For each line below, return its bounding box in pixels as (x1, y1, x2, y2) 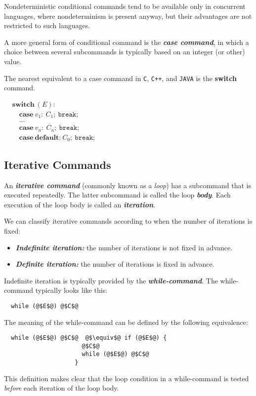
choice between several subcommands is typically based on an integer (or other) (4, 46, 245, 57)
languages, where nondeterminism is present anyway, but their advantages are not (4, 10, 252, 21)
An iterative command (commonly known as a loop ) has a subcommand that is (4, 180, 251, 190)
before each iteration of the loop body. (4, 383, 119, 393)
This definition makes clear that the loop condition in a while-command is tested (4, 373, 249, 383)
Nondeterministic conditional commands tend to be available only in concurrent (4, 1, 246, 11)
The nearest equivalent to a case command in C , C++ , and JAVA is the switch (4, 73, 237, 83)
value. (4, 56, 22, 66)
